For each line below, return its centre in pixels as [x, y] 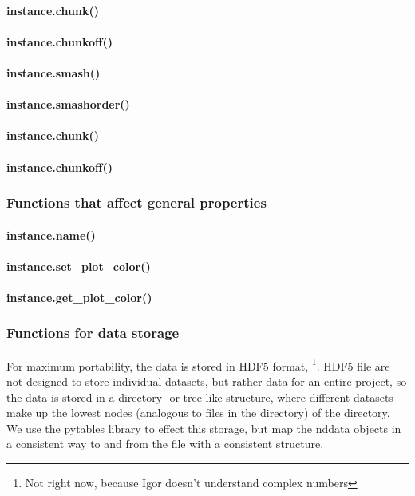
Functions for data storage [93, 333]
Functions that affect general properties [136, 202]
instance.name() [51, 234]
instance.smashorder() [68, 104]
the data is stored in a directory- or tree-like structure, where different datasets [200, 397]
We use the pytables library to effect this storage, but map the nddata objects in [204, 428]
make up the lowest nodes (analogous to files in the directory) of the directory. [198, 413]
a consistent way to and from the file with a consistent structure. [165, 444]
